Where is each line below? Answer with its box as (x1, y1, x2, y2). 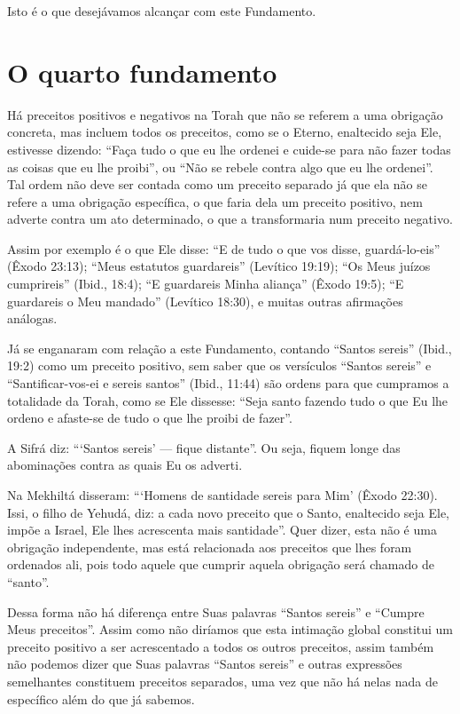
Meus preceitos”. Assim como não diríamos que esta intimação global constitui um (7, 620, 454, 639)
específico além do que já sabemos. (7, 689, 195, 708)
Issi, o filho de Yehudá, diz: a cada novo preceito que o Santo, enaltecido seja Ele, (7, 503, 449, 521)
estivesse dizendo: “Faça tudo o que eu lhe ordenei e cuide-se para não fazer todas (7, 139, 451, 158)
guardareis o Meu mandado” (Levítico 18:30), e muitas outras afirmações (7, 291, 403, 310)
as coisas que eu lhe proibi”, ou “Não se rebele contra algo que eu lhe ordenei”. (7, 157, 433, 176)
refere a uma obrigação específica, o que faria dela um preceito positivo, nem (7, 192, 423, 210)
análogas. (7, 309, 58, 328)
